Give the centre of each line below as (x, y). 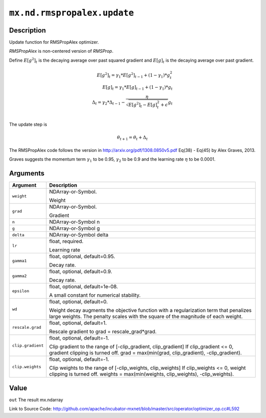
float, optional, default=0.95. (82, 256)
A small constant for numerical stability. (95, 295)
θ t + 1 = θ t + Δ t (132, 138)
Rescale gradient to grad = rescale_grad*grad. (103, 332)
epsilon (21, 291)
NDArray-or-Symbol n (74, 222)
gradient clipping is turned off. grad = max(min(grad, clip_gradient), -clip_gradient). (146, 353)
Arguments (27, 173)
